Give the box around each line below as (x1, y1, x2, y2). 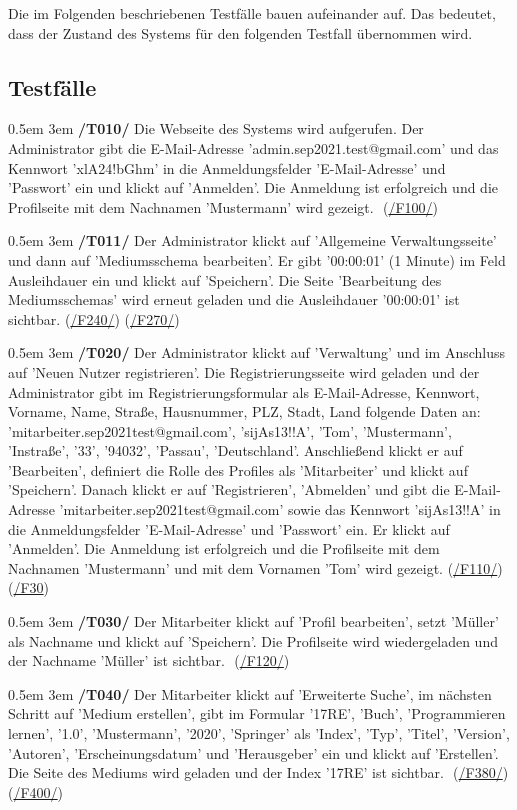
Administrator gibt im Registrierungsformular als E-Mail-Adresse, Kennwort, (8, 381, 480, 402)
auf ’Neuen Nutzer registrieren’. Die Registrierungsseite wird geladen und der (8, 361, 480, 382)
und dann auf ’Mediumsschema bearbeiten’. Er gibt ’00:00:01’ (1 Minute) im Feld (8, 249, 506, 270)
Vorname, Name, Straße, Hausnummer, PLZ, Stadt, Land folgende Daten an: (8, 401, 481, 422)
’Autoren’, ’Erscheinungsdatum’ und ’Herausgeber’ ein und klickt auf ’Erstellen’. (8, 742, 499, 763)
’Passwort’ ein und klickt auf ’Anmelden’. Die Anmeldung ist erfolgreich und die (8, 177, 498, 198)
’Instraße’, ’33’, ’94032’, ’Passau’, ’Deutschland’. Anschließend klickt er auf (8, 440, 463, 461)
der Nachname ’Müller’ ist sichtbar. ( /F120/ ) (8, 650, 290, 671)
